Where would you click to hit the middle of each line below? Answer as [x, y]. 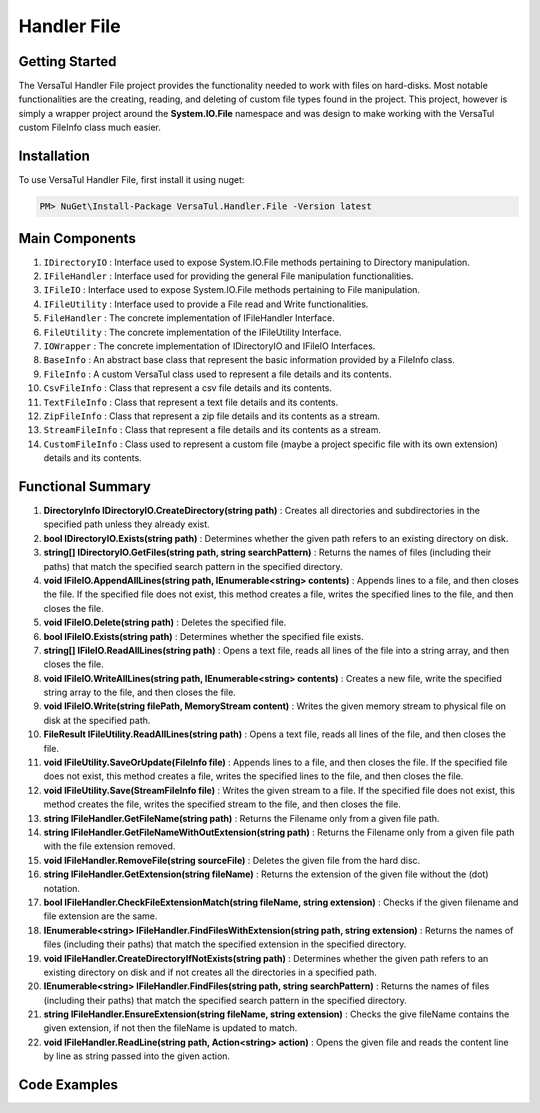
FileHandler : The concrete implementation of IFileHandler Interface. [189, 318]
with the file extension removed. [109, 846]
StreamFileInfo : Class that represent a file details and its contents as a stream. [212, 430]
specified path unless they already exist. [126, 524]
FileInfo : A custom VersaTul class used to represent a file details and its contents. [217, 374]
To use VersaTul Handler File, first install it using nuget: [131, 180]
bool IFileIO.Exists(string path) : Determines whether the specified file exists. [203, 636]
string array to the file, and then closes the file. [140, 692]
